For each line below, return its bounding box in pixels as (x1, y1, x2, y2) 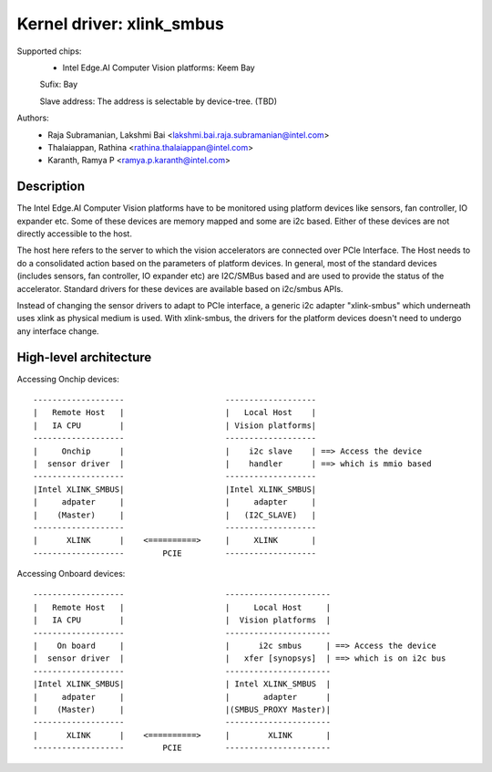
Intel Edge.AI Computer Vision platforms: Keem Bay (62, 62, 255, 73)
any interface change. (16, 325, 99, 337)
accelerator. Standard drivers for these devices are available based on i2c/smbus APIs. (16, 283, 343, 294)
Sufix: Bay (39, 78, 78, 90)
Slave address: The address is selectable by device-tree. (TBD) (39, 96, 278, 107)
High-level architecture (16, 349, 152, 365)
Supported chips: (16, 46, 82, 57)
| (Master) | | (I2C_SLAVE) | (33, 509, 317, 520)
